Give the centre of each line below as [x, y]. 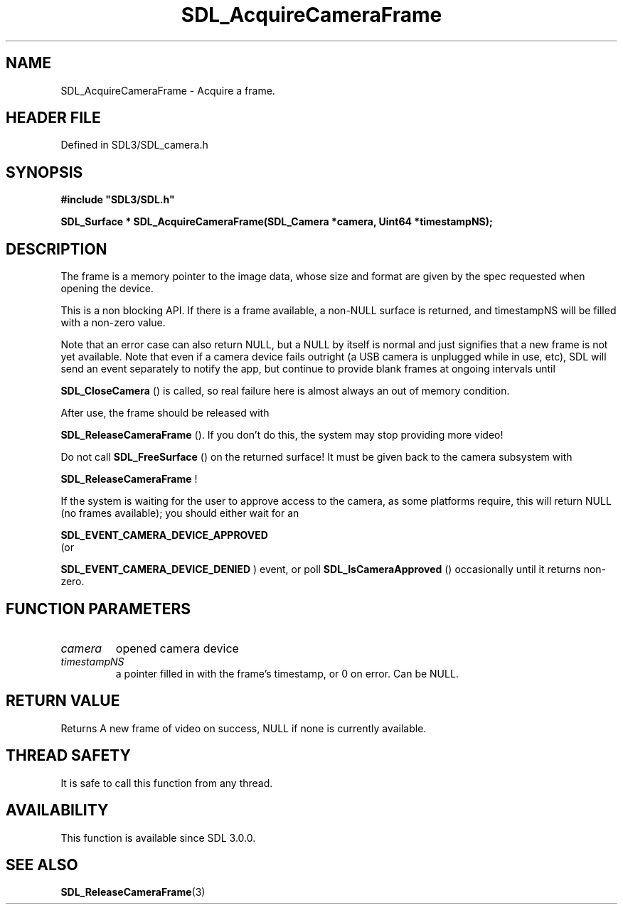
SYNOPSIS [44, 172]
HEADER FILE [53, 118]
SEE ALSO [42, 864]
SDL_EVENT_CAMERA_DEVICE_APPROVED [164, 535]
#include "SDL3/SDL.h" [118, 200]
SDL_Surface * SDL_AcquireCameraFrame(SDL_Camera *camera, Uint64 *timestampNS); [277, 222]
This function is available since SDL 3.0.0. [158, 837]
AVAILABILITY [57, 810]
